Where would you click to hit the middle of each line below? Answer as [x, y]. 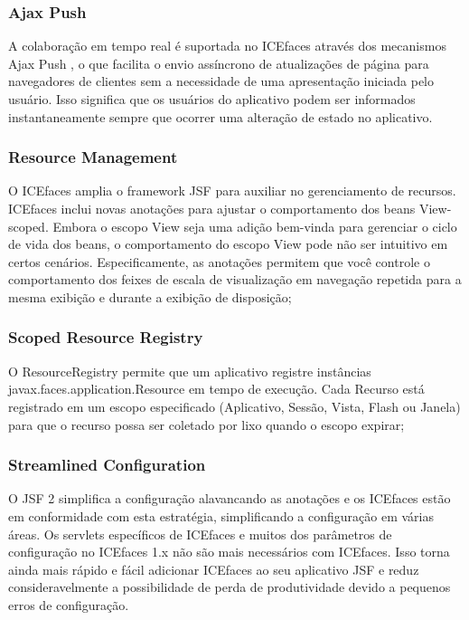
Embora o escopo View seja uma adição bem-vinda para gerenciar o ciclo [255, 226]
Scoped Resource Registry [106, 337]
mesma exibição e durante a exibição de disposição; [150, 296]
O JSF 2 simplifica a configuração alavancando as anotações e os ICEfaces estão [230, 498]
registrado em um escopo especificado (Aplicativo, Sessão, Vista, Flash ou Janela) [234, 406]
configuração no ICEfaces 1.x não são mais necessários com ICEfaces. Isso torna [229, 552]
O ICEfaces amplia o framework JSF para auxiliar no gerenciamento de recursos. [232, 191]
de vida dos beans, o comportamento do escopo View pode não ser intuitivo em [228, 244]
